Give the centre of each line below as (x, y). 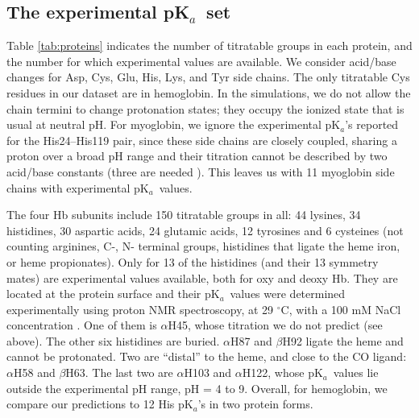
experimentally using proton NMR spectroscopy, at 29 (140, 309)
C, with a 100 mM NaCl (341, 309)
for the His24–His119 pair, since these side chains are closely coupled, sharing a (202, 140)
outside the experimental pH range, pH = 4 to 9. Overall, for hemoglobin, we (197, 388)
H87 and (251, 340)
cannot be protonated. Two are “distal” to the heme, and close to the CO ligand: (207, 356)
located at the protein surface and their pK (113, 294)
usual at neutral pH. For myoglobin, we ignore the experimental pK (174, 124)
